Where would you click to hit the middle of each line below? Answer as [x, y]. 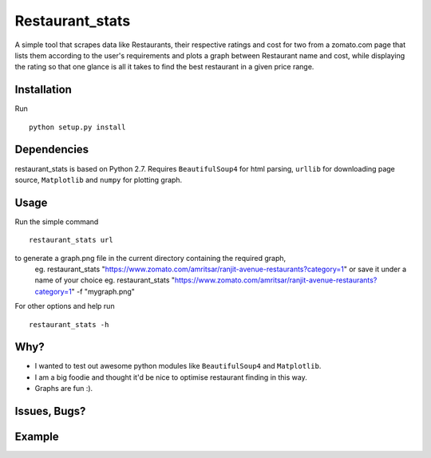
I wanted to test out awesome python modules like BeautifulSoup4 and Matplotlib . [178, 366]
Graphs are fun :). [64, 389]
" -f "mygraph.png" [103, 291]
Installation [43, 90]
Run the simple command [57, 221]
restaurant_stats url [71, 240]
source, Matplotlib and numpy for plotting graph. [99, 180]
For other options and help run [65, 306]
